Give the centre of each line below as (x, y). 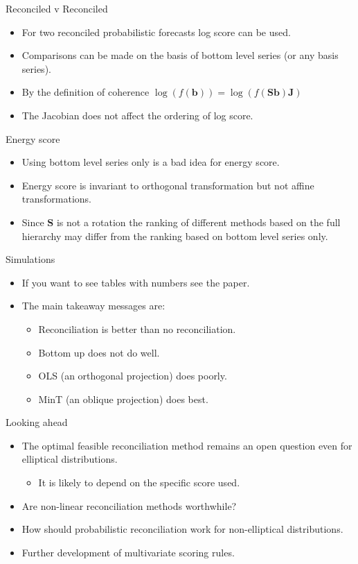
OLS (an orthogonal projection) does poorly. (133, 376)
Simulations (30, 259)
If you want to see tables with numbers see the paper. (136, 282)
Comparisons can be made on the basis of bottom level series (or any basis (180, 55)
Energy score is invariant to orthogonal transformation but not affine (168, 185)
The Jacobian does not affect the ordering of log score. (137, 115)
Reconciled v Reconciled (57, 8)
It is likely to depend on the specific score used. (139, 482)
